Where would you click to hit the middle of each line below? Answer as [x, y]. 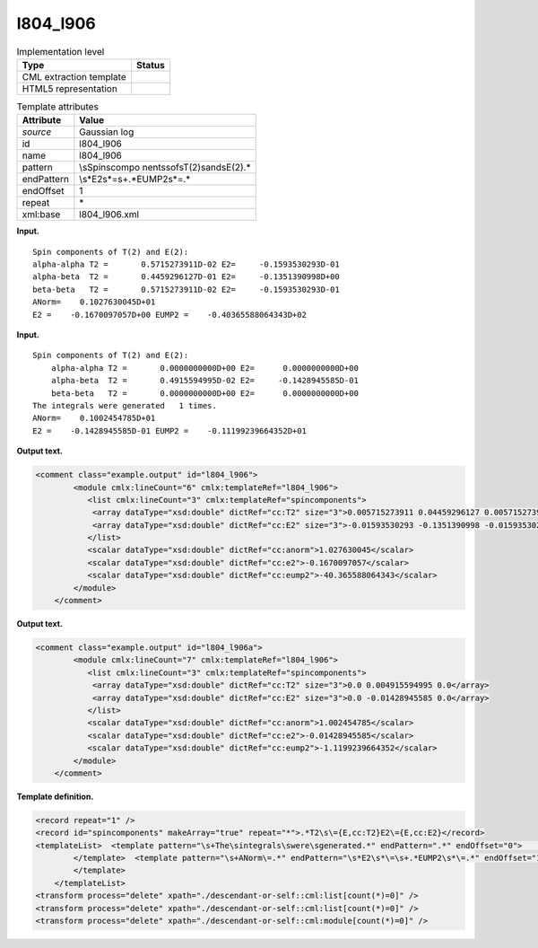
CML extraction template [74, 76]
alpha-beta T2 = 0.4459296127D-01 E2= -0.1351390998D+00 [186, 277]
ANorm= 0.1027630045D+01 [94, 302]
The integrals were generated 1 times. [125, 405]
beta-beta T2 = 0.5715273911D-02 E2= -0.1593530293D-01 [186, 289]
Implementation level [61, 51]
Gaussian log [107, 132]
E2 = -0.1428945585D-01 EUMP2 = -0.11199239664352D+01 [169, 430]
